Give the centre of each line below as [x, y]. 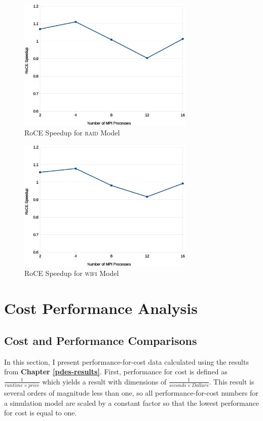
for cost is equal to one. [41, 413]
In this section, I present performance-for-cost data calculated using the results [126, 361]
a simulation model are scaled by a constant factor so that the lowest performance [131, 402]
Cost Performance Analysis [101, 308]
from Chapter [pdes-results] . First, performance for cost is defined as [116, 372]
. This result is [232, 381]
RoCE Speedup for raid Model [72, 132]
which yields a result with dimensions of [104, 381]
